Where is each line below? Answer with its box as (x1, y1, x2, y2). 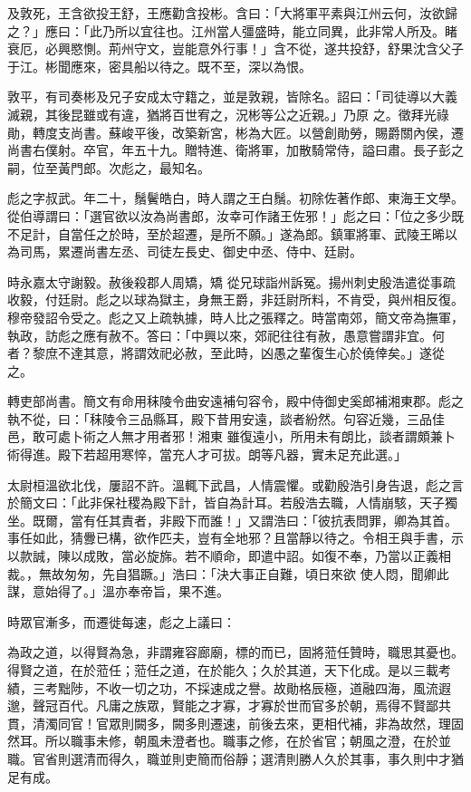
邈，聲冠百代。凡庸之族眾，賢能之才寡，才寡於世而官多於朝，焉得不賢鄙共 (7, 696, 451, 715)
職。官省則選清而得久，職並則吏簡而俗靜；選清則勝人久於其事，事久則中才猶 (7, 749, 464, 768)
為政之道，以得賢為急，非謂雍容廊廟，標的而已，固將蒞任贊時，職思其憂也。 (7, 642, 464, 662)
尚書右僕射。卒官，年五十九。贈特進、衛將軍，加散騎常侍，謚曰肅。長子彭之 (7, 140, 464, 159)
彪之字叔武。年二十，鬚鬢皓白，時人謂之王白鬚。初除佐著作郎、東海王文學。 (7, 188, 464, 208)
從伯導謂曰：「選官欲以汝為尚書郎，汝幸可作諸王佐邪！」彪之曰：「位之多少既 (7, 206, 464, 225)
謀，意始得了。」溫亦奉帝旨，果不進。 (7, 582, 229, 601)
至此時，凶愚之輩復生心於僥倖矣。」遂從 (209, 343, 445, 362)
